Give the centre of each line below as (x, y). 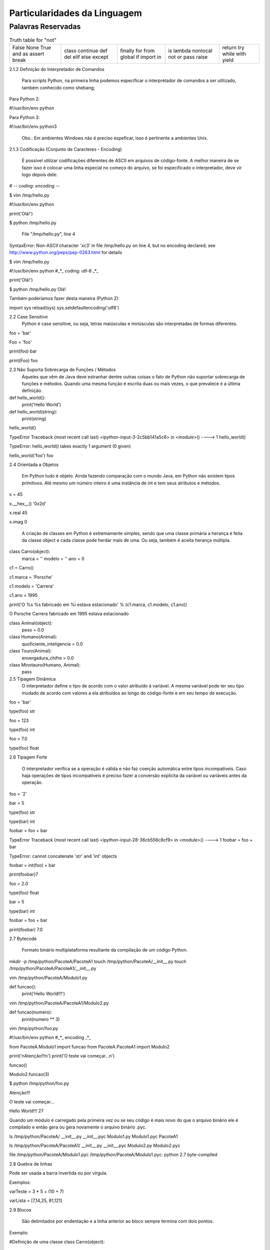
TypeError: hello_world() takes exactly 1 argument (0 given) (70, 446)
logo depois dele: (39, 174)
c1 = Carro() (21, 568)
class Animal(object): (31, 623)
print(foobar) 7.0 (26, 929)
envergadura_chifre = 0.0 (48, 658)
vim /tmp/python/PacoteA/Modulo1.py (48, 977)
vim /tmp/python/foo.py (34, 1028)
